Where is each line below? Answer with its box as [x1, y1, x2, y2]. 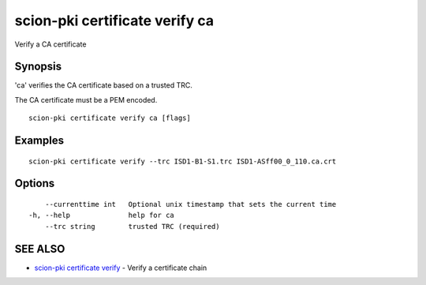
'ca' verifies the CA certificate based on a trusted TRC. [14, 81, 192, 90]
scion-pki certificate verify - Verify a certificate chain [34, 263, 207, 272]
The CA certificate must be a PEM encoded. [14, 95, 158, 104]
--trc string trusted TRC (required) [44, 222, 220, 231]
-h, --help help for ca [28, 211, 175, 220]
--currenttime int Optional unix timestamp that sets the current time [44, 200, 337, 209]
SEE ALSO [14, 242, 65, 256]
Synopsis [14, 60, 62, 73]
